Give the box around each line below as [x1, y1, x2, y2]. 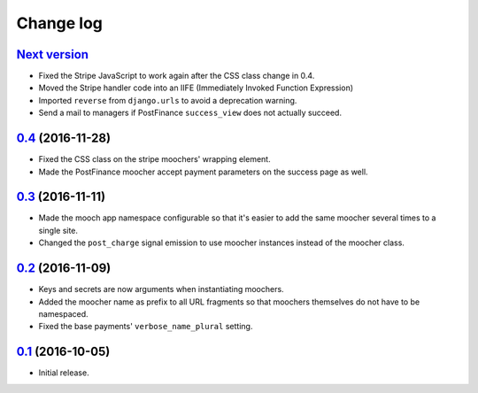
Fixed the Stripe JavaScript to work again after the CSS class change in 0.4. [38, 71, 315, 81]
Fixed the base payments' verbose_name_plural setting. [38, 321, 253, 332]
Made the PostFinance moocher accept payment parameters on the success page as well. [38, 166, 368, 177]
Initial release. [38, 367, 89, 378]
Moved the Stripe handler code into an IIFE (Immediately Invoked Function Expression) [38, 82, 354, 93]
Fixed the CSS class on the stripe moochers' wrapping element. [38, 154, 271, 165]
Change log [16, 13, 104, 33]
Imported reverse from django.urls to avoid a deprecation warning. [38, 95, 297, 105]
